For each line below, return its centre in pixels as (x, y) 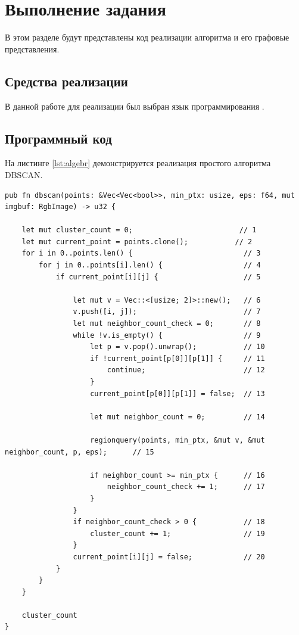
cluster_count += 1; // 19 (177, 533)
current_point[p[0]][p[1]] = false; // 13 (177, 393)
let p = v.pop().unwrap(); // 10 (177, 347)
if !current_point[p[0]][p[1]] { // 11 (177, 358)
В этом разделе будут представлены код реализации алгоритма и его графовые (147, 37)
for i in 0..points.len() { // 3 (141, 253)
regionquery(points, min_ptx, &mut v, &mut (177, 440)
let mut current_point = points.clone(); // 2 (137, 242)
